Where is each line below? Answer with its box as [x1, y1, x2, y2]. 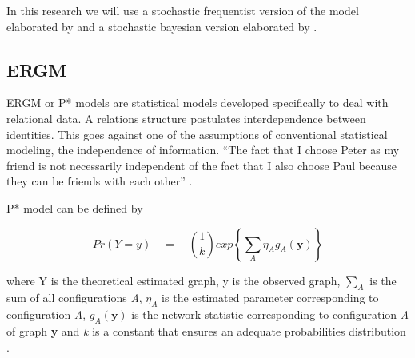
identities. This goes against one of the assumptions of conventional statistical [6, 125, 388, 142]
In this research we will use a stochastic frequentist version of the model [6, 2, 359, 18]
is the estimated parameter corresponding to [162, 289, 379, 306]
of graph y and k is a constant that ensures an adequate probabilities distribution [6, 322, 406, 339]
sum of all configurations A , [6, 289, 142, 306]
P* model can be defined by [6, 199, 143, 216]
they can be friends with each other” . [6, 173, 193, 189]
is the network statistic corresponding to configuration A [131, 306, 409, 323]
